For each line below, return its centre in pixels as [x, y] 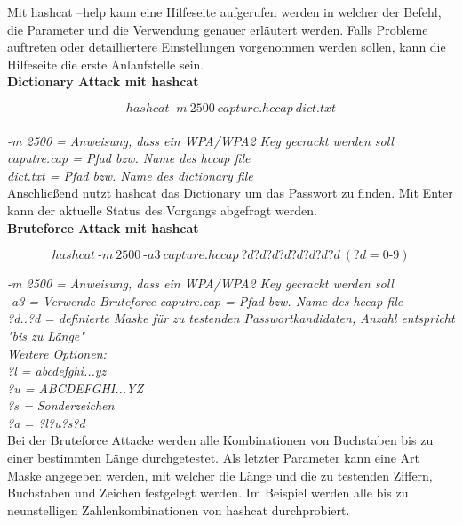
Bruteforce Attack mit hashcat [103, 227]
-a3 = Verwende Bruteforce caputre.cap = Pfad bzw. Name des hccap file [205, 300]
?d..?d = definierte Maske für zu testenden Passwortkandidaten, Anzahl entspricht [231, 318]
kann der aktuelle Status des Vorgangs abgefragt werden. [162, 210]
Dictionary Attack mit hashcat [103, 81]
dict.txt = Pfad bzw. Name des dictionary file [130, 175]
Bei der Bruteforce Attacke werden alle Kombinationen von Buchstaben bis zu [220, 440]
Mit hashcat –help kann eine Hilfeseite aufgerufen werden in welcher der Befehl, [224, 12]
